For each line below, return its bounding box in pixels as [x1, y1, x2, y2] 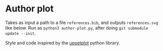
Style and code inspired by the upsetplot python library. [5, 39, 120, 45]
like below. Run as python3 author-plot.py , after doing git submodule [5, 24, 148, 30]
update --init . [5, 30, 36, 36]
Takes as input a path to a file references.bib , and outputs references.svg [5, 19, 158, 25]
